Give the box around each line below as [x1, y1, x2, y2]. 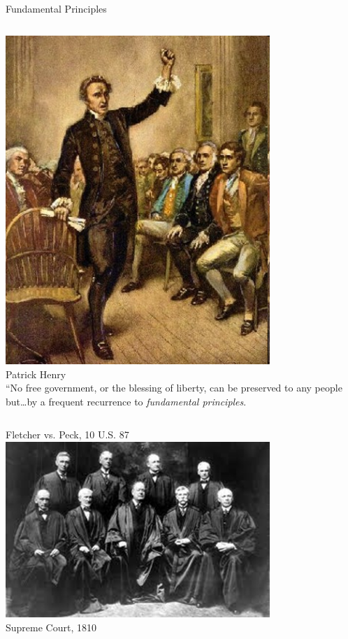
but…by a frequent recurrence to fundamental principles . [6, 394, 247, 408]
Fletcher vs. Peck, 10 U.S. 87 [6, 427, 129, 442]
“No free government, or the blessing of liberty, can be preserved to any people [6, 380, 342, 395]
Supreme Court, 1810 [6, 619, 96, 634]
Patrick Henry [6, 366, 66, 381]
